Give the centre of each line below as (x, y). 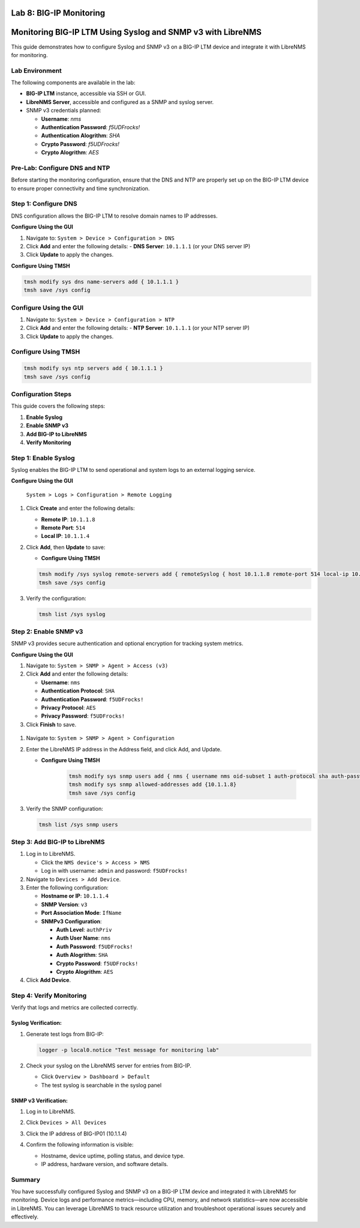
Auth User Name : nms (83, 938)
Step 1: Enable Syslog (43, 458)
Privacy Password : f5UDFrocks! (83, 716)
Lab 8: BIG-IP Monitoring (58, 13)
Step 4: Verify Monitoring (49, 996)
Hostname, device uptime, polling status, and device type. (113, 1156)
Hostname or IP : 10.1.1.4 (75, 896)
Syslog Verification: (37, 1023)
